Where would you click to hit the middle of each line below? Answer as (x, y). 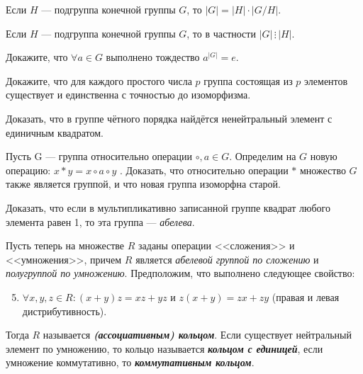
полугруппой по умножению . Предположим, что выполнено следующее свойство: (180, 273)
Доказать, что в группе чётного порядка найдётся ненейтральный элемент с (169, 118)
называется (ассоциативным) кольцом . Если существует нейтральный (197, 335)
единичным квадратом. (55, 132)
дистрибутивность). (65, 311)
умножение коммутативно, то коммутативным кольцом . (130, 362)
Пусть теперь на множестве (65, 245)
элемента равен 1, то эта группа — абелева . (100, 221)
